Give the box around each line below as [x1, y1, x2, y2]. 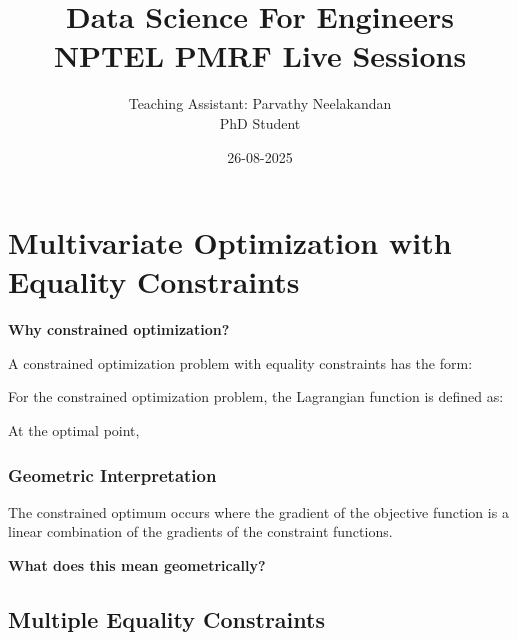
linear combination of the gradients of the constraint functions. [8, 521, 393, 542]
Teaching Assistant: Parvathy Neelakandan [128, 93, 392, 114]
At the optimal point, [8, 420, 140, 440]
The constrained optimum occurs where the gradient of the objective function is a [8, 501, 509, 522]
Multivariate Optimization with [8, 222, 452, 263]
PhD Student [219, 112, 301, 133]
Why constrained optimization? [8, 319, 230, 340]
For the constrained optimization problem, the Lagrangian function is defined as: [8, 386, 504, 407]
